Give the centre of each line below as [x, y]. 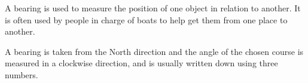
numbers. [22, 74]
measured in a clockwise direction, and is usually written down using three [141, 63]
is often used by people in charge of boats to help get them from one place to [146, 19]
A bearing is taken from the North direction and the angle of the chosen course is [154, 51]
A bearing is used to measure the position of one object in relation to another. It [153, 8]
